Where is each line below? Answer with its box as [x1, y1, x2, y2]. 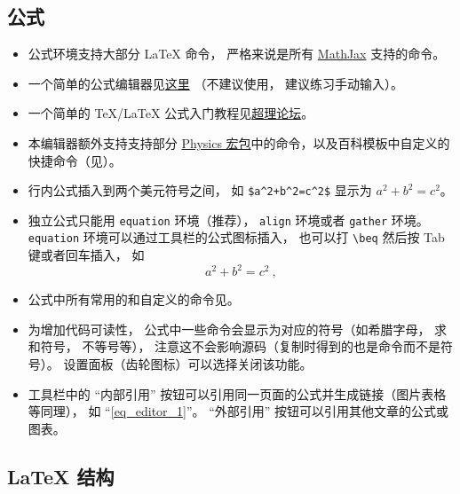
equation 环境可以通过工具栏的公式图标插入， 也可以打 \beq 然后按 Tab [28, 228, 445, 247]
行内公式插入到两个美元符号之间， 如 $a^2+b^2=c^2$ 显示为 [28, 181, 372, 200]
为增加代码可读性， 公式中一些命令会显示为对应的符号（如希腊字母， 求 [28, 319, 448, 338]
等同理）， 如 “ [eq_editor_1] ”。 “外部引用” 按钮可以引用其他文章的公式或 [28, 402, 449, 420]
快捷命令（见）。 [28, 151, 122, 169]
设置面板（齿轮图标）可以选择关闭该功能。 [63, 355, 313, 373]
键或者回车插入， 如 [28, 246, 145, 264]
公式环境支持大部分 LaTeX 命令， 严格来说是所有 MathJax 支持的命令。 [28, 44, 446, 63]
